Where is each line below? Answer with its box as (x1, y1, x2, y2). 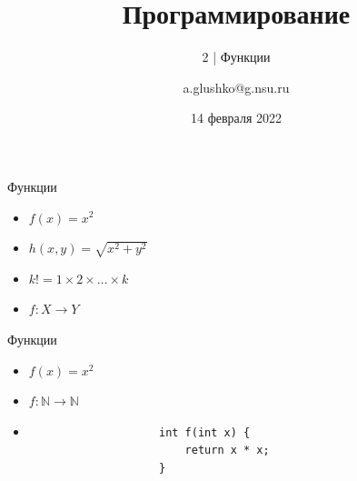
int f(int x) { (158, 426, 251, 439)
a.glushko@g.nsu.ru (183, 77, 290, 96)
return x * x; (184, 444, 270, 457)
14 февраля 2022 (191, 108, 282, 127)
